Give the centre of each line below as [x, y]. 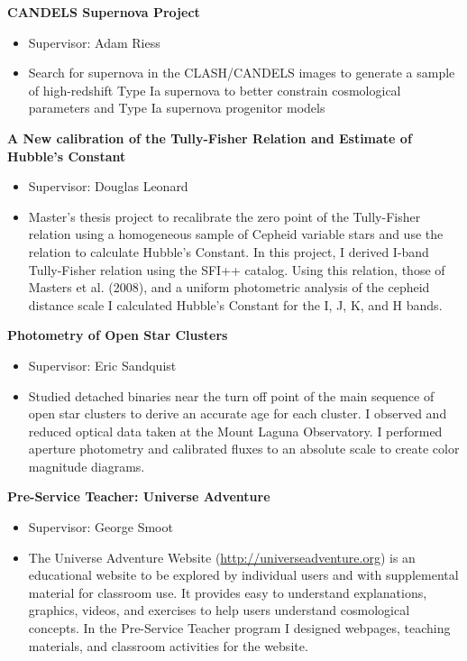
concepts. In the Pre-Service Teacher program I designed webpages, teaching [239, 628]
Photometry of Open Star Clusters [118, 335]
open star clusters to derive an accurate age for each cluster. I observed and [238, 413]
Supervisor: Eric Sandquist [102, 365]
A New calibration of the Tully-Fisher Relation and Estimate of [210, 138]
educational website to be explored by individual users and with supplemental [243, 575]
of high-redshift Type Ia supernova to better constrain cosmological [215, 90]
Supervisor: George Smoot [101, 527]
